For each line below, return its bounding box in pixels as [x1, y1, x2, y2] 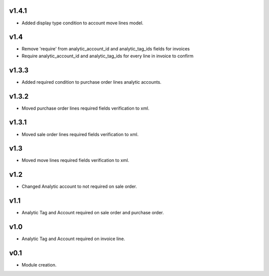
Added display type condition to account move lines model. [21, 20, 144, 26]
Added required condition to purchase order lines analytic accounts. [21, 79, 162, 85]
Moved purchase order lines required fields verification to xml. [21, 105, 149, 111]
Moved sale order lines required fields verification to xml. [21, 131, 139, 137]
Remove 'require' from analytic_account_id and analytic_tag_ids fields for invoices [21, 46, 190, 52]
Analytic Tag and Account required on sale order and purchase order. [21, 210, 164, 216]
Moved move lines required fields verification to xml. [21, 157, 130, 163]
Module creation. [21, 262, 57, 268]
